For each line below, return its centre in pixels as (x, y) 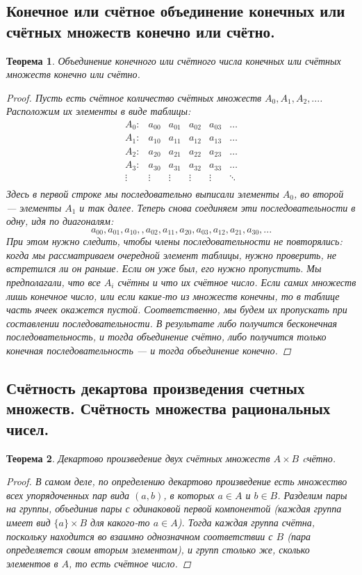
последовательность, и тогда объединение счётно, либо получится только (166, 337)
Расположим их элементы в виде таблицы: (99, 111)
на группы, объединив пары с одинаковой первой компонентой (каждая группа (174, 509)
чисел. (28, 428)
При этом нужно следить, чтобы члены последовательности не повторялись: (174, 241)
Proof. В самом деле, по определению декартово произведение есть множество (177, 481)
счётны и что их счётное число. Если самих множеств (237, 282)
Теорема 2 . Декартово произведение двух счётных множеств (138, 458)
